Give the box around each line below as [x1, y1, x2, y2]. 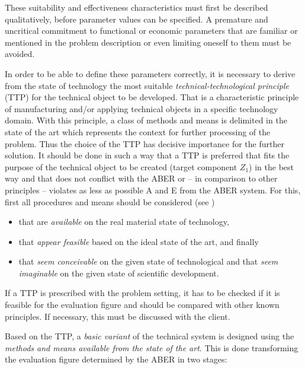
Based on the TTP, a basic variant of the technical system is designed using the [5, 330, 294, 342]
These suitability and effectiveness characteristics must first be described [5, 1, 268, 13]
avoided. [5, 47, 35, 60]
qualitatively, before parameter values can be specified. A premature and [5, 12, 268, 25]
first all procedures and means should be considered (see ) [5, 195, 215, 208]
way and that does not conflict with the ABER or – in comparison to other [5, 172, 278, 184]
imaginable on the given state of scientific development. [18, 266, 219, 279]
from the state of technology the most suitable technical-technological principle [5, 79, 290, 91]
